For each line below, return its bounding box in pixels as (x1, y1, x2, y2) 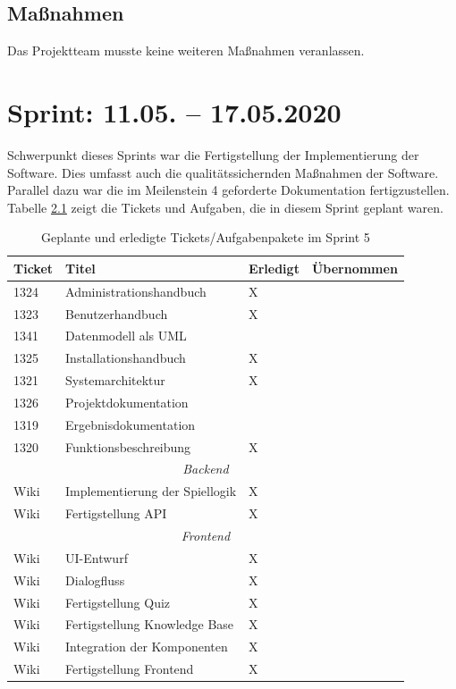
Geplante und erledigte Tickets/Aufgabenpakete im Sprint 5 (41, 228, 370, 247)
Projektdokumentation (65, 392, 189, 411)
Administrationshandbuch (65, 281, 207, 300)
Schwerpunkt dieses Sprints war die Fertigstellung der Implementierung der (7, 145, 419, 164)
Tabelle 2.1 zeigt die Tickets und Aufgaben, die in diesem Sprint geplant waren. (7, 197, 443, 216)
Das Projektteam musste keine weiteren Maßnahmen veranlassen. (7, 41, 365, 60)
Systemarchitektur (65, 371, 165, 390)
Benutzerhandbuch (65, 304, 168, 323)
